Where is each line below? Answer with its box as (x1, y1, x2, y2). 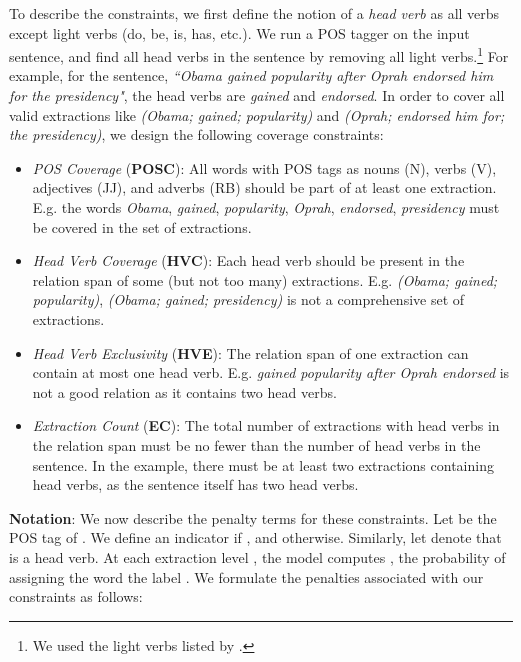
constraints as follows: (9, 586, 143, 607)
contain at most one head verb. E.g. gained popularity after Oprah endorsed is (32, 362, 510, 383)
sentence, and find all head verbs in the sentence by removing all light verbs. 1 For (9, 43, 509, 66)
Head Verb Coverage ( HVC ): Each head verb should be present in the (32, 250, 465, 271)
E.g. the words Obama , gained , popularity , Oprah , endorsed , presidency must (32, 197, 500, 217)
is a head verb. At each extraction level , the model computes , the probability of (9, 546, 506, 567)
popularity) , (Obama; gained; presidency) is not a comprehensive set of (32, 289, 465, 310)
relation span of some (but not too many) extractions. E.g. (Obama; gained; (32, 269, 498, 290)
